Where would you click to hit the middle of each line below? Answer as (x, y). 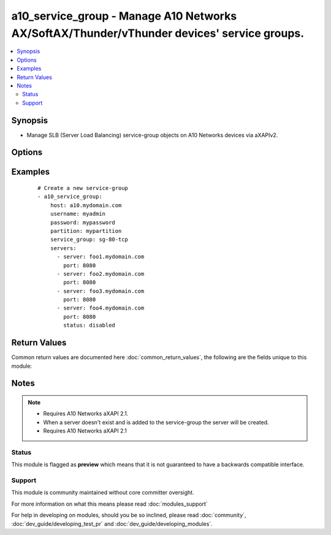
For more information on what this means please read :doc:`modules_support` (109, 504)
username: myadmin (78, 214)
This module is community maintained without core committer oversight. (103, 493)
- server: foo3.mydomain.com (101, 291)
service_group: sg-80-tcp (89, 240)
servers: (63, 248)
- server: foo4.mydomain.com (101, 308)
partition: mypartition (86, 231)
